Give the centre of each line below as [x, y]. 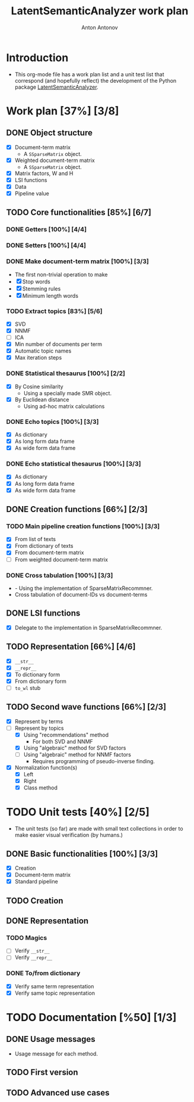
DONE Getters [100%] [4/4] [47, 229]
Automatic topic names [43, 351]
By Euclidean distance [42, 399]
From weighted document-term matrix [61, 559]
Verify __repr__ [33, 957]
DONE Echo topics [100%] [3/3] [53, 422]
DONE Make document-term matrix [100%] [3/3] [78, 261]
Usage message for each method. [56, 1053]
